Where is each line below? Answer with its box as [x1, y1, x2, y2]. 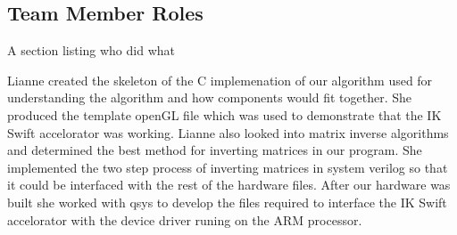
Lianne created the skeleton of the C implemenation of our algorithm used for [7, 70, 433, 89]
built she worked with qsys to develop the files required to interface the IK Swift [7, 192, 447, 211]
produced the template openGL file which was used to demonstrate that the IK [7, 105, 442, 124]
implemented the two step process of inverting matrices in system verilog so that [7, 158, 448, 176]
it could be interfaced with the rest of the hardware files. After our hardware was [7, 175, 451, 194]
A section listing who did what [7, 41, 175, 60]
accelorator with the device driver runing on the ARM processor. [7, 210, 362, 229]
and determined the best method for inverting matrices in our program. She [7, 141, 422, 159]
